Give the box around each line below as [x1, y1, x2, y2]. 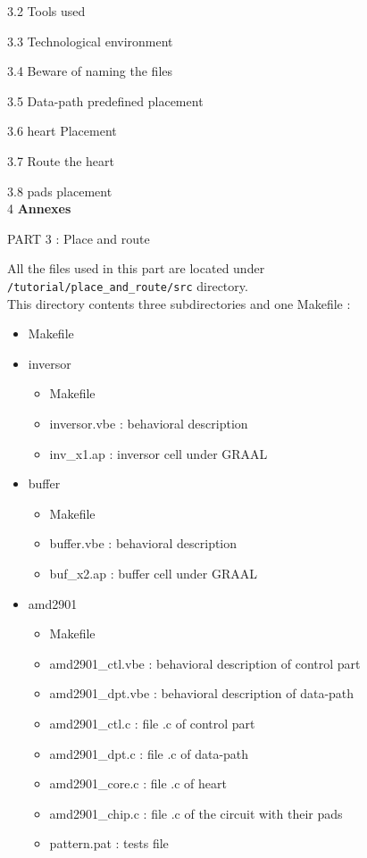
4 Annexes [7, 199, 71, 218]
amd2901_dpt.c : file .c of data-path [49, 744, 249, 762]
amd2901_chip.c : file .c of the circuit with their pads [49, 804, 343, 822]
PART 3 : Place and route [7, 229, 150, 247]
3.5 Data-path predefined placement [7, 91, 204, 110]
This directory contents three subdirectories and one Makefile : [7, 294, 351, 312]
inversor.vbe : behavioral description [49, 413, 248, 432]
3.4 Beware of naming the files [7, 62, 173, 80]
